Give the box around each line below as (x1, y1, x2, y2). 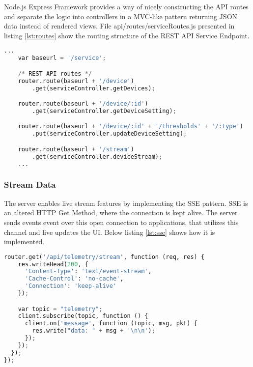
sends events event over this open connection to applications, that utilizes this (4, 217, 239, 227)
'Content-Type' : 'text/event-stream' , (25, 268, 152, 275)
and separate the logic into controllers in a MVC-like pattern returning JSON (4, 11, 238, 21)
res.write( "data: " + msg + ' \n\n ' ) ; (32, 327, 155, 335)
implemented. (4, 236, 45, 247)
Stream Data (4, 178, 56, 191)
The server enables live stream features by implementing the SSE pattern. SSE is (4, 198, 248, 208)
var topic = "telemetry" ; (18, 305, 103, 312)
